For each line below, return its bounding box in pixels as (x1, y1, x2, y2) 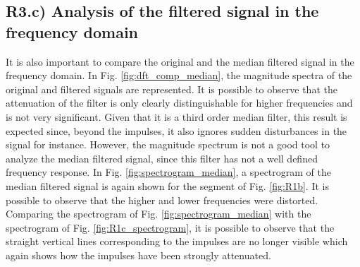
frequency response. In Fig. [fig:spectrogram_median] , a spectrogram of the (6, 165, 331, 179)
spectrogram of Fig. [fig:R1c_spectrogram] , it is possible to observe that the (6, 220, 335, 235)
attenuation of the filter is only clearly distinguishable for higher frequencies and (6, 95, 353, 110)
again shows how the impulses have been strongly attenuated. (6, 247, 271, 262)
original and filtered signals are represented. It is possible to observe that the (6, 81, 337, 96)
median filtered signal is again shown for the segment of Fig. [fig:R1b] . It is (6, 178, 329, 193)
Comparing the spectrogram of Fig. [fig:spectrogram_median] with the (6, 206, 311, 221)
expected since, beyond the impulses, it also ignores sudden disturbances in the (6, 123, 347, 138)
